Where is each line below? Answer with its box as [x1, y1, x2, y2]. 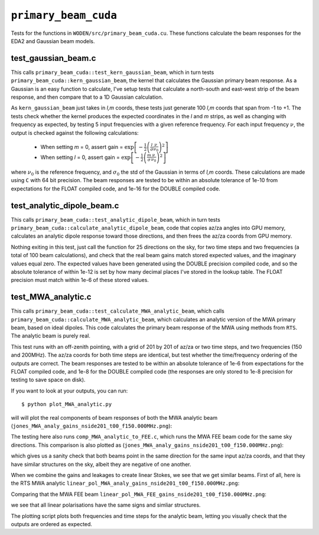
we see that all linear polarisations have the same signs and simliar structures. [11, 501, 201, 508]
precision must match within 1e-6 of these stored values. [11, 277, 149, 284]
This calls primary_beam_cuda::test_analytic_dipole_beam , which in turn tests [11, 216, 221, 223]
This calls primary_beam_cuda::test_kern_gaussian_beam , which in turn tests [11, 69, 214, 76]
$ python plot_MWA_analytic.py [21, 401, 112, 408]
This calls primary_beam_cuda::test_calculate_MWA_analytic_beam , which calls [11, 307, 224, 314]
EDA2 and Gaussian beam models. [11, 37, 95, 44]
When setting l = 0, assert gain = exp [40, 154, 131, 161]
